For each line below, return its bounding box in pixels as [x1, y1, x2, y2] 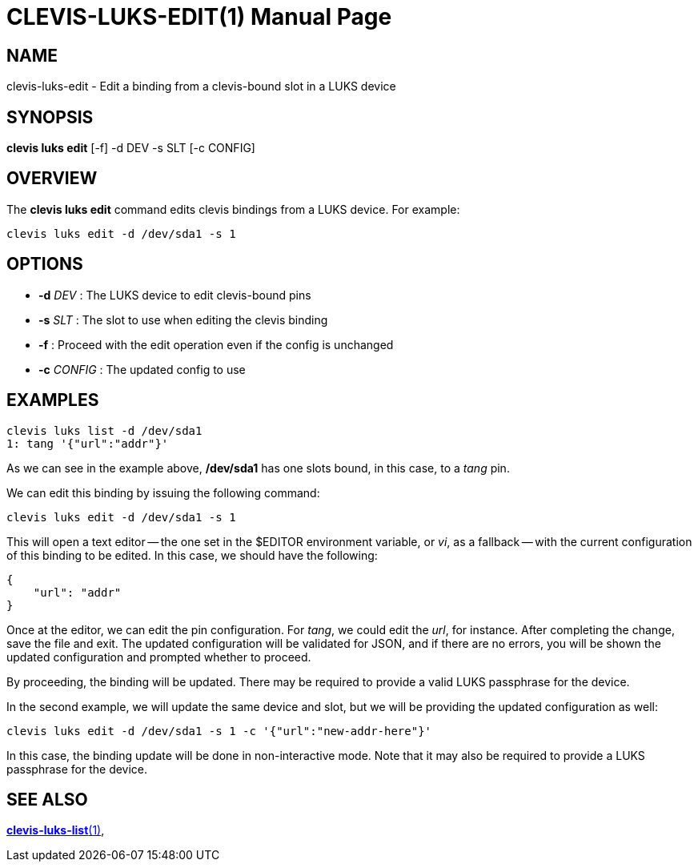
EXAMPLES [6, 390, 99, 411]
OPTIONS [6, 254, 83, 275]
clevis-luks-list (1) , [6, 823, 105, 838]
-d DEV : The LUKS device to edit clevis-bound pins [38, 287, 311, 302]
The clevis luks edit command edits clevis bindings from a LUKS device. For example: [6, 202, 460, 216]
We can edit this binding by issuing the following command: [6, 485, 320, 500]
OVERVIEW [6, 168, 98, 189]
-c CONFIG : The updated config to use [38, 362, 246, 376]
